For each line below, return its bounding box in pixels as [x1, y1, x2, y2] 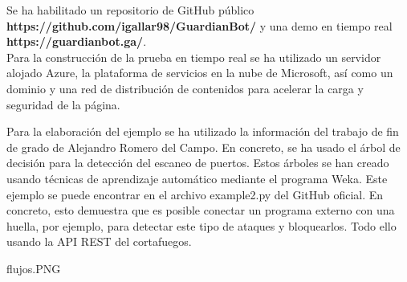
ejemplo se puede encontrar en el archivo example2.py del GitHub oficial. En [6, 186, 384, 202]
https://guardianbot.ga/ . [6, 33, 147, 50]
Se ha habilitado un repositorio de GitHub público [6, 2, 254, 18]
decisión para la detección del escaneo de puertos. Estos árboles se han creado [6, 154, 389, 171]
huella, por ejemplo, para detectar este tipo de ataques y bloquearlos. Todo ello [6, 217, 397, 234]
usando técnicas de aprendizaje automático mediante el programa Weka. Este [6, 170, 388, 186]
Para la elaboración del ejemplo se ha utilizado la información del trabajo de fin [6, 123, 399, 140]
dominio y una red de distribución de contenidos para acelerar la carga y [6, 80, 364, 96]
